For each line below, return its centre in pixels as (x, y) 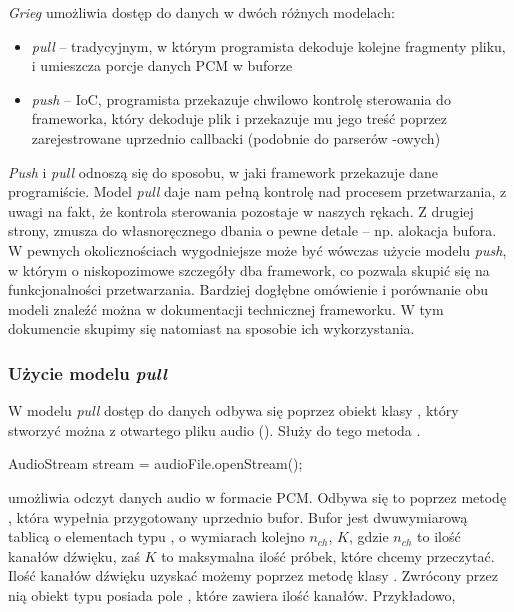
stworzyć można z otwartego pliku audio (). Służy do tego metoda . (214, 429)
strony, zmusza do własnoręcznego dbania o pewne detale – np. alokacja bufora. (252, 230)
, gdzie (368, 536)
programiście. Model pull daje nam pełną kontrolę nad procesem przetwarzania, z (257, 191)
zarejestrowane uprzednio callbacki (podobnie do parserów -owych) (236, 137)
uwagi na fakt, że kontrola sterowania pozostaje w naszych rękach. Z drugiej (241, 210)
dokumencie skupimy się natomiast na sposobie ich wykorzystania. (211, 328)
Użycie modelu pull (87, 372)
